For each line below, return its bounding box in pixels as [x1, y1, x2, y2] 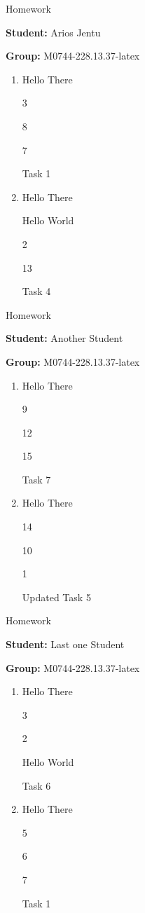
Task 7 [22, 472, 51, 486]
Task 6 [22, 778, 51, 792]
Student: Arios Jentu [6, 25, 101, 39]
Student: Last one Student [6, 637, 125, 652]
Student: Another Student [6, 331, 123, 345]
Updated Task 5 [22, 589, 91, 604]
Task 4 [22, 284, 51, 298]
